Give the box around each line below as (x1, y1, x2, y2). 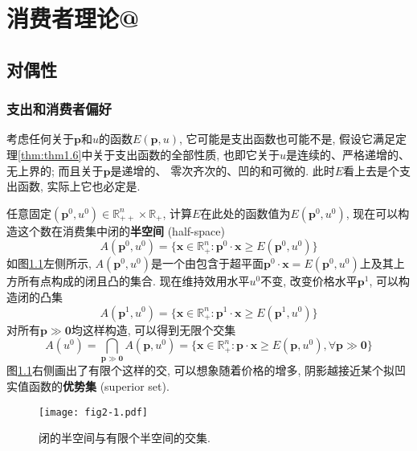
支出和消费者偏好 (6, 99, 112, 119)
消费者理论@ (6, 2, 140, 35)
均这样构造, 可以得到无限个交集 (71, 321, 236, 338)
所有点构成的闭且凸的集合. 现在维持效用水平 (17, 273, 250, 289)
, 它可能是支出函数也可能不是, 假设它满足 (178, 130, 396, 147)
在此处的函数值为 (200, 204, 291, 221)
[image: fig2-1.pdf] (39, 406, 149, 418)
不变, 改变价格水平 (260, 273, 358, 289)
